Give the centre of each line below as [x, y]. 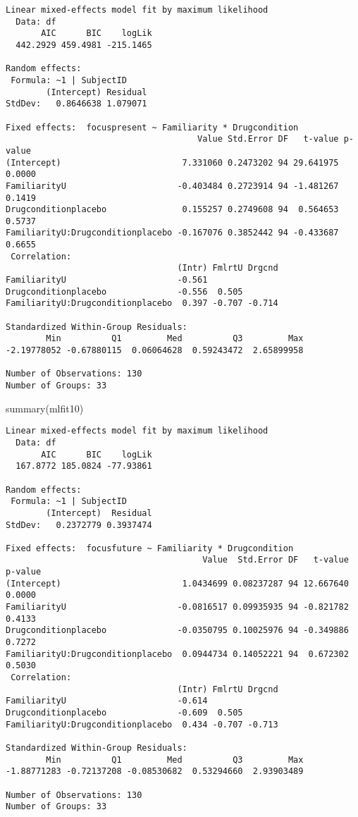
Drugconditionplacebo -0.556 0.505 [124, 291]
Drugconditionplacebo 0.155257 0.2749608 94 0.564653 [172, 210]
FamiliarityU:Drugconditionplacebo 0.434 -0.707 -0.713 [142, 724]
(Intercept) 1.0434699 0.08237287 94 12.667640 [177, 583]
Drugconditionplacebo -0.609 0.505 [124, 713]
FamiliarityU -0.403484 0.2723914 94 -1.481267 [172, 186]
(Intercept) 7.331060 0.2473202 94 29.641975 [172, 162]
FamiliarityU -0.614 [107, 701]
